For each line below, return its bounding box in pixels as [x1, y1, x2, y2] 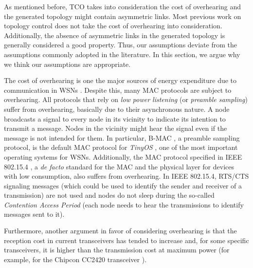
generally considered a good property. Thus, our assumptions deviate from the [4, 40, 237, 50]
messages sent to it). [4, 209, 65, 219]
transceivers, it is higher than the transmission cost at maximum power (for [4, 245, 230, 255]
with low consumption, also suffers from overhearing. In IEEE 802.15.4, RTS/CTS [4, 171, 249, 181]
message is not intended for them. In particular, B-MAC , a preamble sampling [4, 132, 240, 143]
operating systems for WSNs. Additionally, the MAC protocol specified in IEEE [4, 151, 242, 162]
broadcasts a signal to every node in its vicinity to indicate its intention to [4, 113, 226, 124]
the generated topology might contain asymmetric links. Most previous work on [4, 11, 241, 21]
